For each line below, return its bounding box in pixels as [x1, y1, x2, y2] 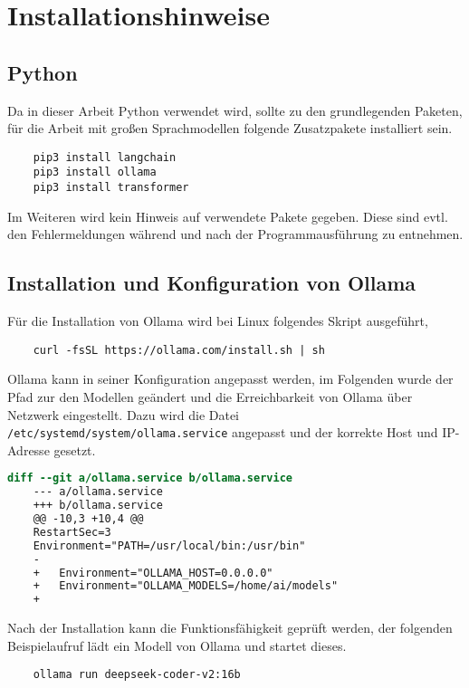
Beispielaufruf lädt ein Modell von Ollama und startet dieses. [7, 635, 347, 655]
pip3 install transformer [33, 181, 189, 195]
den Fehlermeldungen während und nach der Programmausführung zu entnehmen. [7, 225, 464, 244]
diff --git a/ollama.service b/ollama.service [7, 472, 292, 485]
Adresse [7, 440, 50, 459]
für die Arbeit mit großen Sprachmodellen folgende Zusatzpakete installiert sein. [7, 119, 453, 138]
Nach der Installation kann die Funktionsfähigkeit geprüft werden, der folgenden [7, 618, 453, 637]
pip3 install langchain [33, 150, 177, 164]
